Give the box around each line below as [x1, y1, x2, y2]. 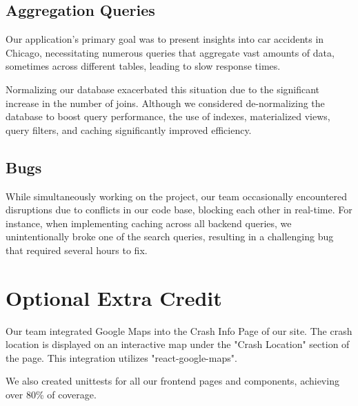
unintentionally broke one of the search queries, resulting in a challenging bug [6, 229, 334, 244]
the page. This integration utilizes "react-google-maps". [6, 350, 237, 365]
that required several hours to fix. [6, 242, 148, 257]
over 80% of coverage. [6, 387, 97, 402]
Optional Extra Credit [6, 283, 222, 311]
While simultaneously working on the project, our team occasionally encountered [6, 188, 348, 203]
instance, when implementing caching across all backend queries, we [6, 215, 292, 230]
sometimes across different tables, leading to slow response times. [6, 59, 281, 73]
